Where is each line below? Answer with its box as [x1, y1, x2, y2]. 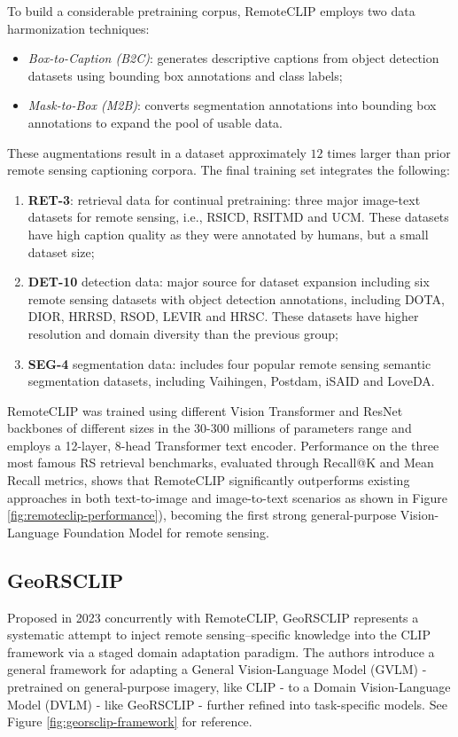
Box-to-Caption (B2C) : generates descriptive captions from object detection [27, 49, 439, 67]
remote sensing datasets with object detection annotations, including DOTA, [27, 289, 445, 308]
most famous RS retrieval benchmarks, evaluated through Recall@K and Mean [7, 453, 434, 472]
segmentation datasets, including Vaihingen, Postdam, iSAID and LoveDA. [27, 372, 435, 390]
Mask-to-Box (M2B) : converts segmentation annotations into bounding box [27, 96, 437, 114]
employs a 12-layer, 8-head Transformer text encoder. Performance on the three [7, 435, 439, 454]
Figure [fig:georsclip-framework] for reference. [7, 712, 252, 731]
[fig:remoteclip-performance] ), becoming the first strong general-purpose [7, 506, 397, 524]
